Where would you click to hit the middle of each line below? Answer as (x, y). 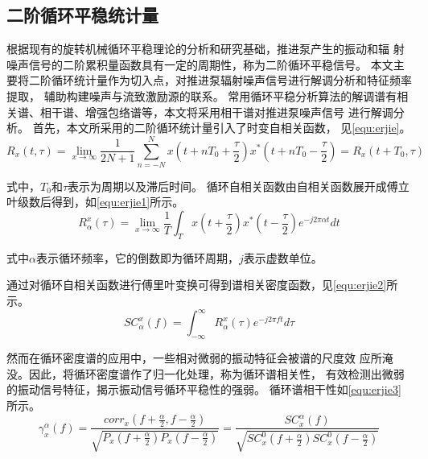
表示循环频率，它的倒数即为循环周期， (137, 257)
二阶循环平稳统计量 (82, 15)
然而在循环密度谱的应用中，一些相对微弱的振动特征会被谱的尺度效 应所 (194, 357)
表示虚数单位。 (283, 257)
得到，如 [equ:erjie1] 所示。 (117, 202)
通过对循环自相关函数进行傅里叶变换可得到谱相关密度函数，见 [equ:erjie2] (197, 285)
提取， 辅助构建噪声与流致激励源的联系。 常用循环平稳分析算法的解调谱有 (202, 95)
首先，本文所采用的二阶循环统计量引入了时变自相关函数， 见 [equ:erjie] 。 (222, 128)
